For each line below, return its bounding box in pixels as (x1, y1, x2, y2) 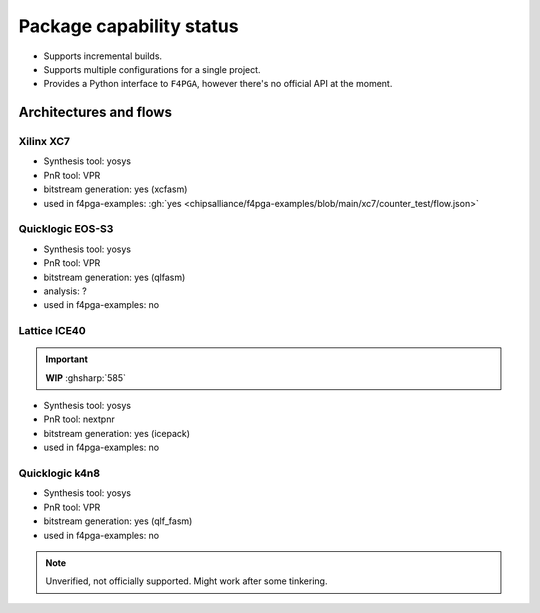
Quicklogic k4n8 (18, 466, 100, 480)
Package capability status (18, 15, 239, 37)
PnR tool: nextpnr (43, 413, 115, 425)
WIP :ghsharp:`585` (45, 371, 127, 384)
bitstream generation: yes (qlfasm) (43, 271, 186, 283)
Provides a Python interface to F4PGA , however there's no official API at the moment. (43, 78, 393, 90)
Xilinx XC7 (18, 135, 70, 149)
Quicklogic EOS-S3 (18, 222, 114, 236)
